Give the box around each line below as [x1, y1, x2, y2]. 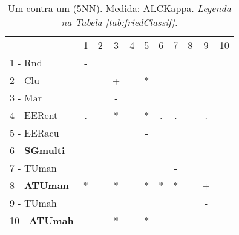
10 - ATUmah [10, 213, 74, 227]
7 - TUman [10, 161, 57, 175]
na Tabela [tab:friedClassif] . [61, 15, 178, 29]
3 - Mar [10, 91, 42, 105]
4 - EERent [10, 108, 58, 122]
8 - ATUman [10, 178, 69, 192]
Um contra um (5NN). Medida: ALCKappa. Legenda [7, 1, 231, 15]
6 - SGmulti [10, 143, 65, 157]
